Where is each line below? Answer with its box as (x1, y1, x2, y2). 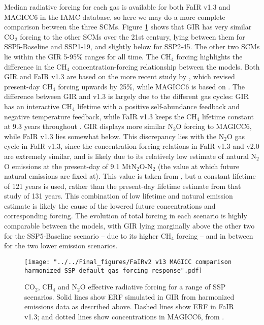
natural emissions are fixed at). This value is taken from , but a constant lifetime (4, 171, 256, 181)
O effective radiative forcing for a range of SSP (80, 281, 226, 292)
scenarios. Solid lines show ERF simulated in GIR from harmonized (24, 291, 235, 302)
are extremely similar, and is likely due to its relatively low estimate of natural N (4, 150, 257, 161)
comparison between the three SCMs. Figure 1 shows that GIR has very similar (4, 21, 252, 32)
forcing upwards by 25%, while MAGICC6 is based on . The (58, 81, 245, 91)
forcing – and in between (176, 230, 253, 241)
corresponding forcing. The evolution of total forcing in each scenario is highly (4, 210, 247, 221)
